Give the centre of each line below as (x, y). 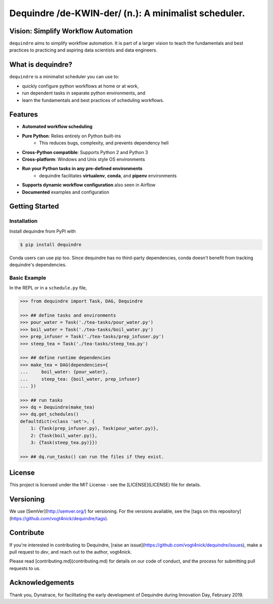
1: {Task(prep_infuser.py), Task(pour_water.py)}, (95, 429)
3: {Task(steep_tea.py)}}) (64, 443)
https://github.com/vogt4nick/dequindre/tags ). (60, 518)
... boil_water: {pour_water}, (64, 372)
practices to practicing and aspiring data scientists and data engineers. (83, 50)
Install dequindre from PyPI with (42, 231)
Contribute (27, 533)
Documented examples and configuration (66, 192)
